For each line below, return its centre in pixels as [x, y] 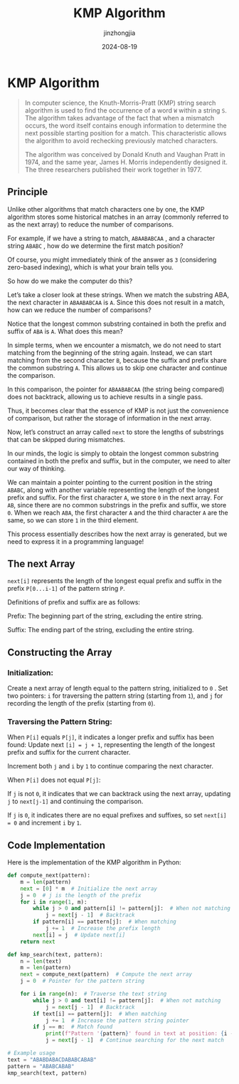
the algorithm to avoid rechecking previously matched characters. [121, 140]
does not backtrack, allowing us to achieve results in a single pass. [105, 396]
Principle [28, 192]
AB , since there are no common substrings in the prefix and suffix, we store [117, 505]
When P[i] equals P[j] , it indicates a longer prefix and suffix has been [111, 737]
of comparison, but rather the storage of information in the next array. [110, 418]
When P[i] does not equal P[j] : [54, 780]
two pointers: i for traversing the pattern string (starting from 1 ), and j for [115, 696]
